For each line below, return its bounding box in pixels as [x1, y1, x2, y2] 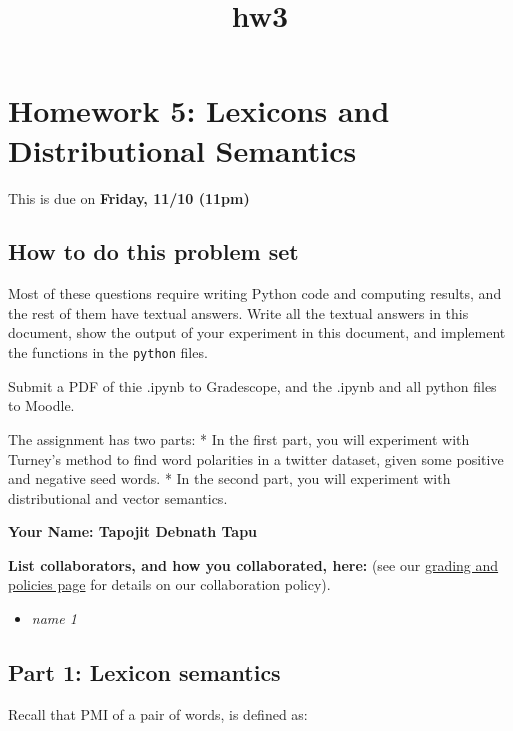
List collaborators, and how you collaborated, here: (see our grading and [8, 554, 499, 575]
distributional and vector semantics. [8, 487, 228, 508]
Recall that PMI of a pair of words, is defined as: [8, 703, 308, 724]
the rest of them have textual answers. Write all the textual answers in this [8, 302, 469, 323]
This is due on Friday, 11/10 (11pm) [8, 187, 250, 208]
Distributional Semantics [8, 129, 357, 170]
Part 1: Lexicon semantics [8, 657, 281, 688]
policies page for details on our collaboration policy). [8, 574, 331, 595]
